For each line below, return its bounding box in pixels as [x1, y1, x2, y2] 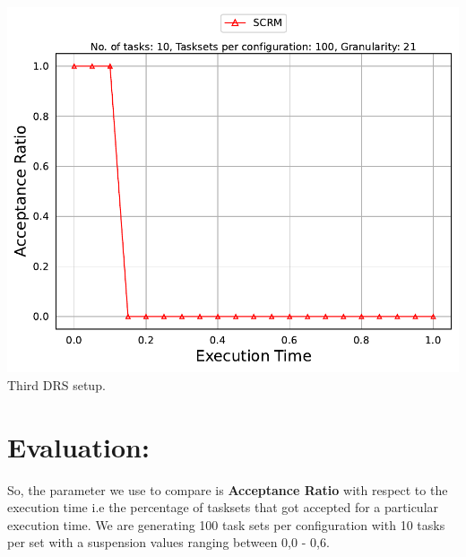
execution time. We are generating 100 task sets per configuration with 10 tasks [7, 515, 445, 534]
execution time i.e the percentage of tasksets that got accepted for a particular [7, 498, 439, 517]
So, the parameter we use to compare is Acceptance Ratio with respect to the [7, 480, 448, 499]
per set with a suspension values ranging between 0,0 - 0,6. [7, 533, 330, 552]
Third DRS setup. [7, 375, 106, 394]
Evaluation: [7, 428, 150, 465]
